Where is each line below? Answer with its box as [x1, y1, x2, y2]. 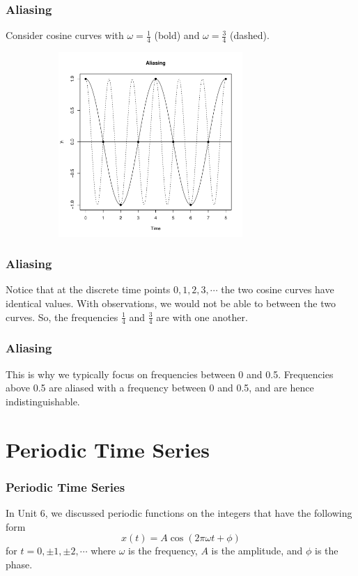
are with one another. [156, 309, 248, 324]
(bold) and [154, 28, 200, 42]
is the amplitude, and [211, 543, 303, 558]
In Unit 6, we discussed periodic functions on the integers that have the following [6, 506, 352, 520]
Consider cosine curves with [6, 28, 124, 42]
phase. [6, 556, 33, 571]
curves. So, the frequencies [6, 309, 118, 324]
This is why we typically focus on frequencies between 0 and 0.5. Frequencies [6, 366, 334, 381]
